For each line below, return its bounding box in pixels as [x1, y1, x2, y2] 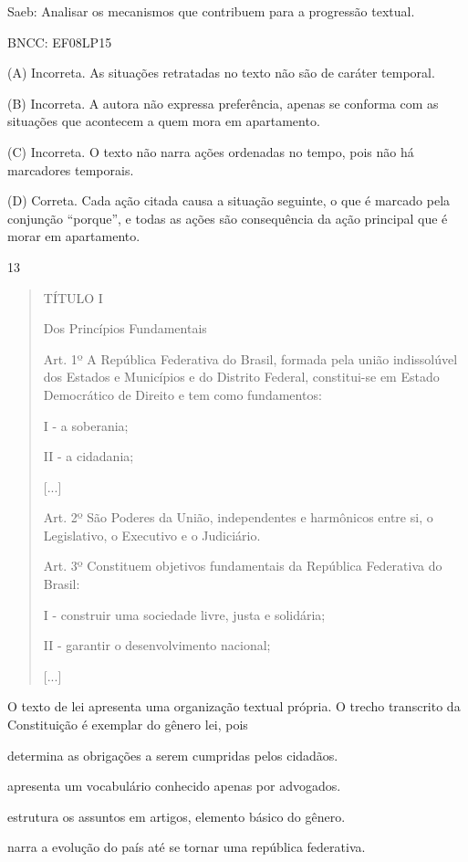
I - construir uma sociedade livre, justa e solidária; [43, 604, 326, 624]
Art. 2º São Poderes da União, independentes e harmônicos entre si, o [43, 508, 433, 527]
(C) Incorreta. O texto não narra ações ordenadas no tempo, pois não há [7, 142, 414, 161]
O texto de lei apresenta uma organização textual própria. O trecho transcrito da [7, 697, 461, 716]
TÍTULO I [43, 288, 103, 307]
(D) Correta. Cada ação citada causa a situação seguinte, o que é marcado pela [7, 191, 451, 210]
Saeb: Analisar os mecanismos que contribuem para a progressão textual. [7, 2, 415, 20]
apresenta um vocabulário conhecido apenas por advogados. [7, 776, 341, 795]
